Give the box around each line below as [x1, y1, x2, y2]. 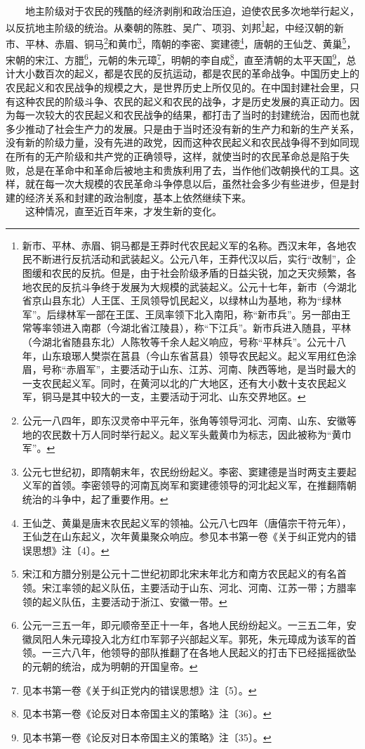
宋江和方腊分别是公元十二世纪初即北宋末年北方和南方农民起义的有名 [22, 566, 337, 581]
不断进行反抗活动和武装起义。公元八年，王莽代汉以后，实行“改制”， [32, 252, 347, 266]
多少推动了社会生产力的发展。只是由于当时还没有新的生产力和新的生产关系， [6, 121, 359, 136]
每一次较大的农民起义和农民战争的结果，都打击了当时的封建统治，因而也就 [15, 108, 359, 122]
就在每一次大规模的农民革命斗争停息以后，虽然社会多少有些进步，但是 [25, 176, 350, 191]
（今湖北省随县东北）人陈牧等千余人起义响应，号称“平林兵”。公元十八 [22, 334, 347, 349]
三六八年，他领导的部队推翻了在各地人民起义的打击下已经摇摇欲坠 [51, 645, 357, 660]
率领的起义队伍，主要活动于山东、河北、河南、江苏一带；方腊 [61, 580, 347, 594]
